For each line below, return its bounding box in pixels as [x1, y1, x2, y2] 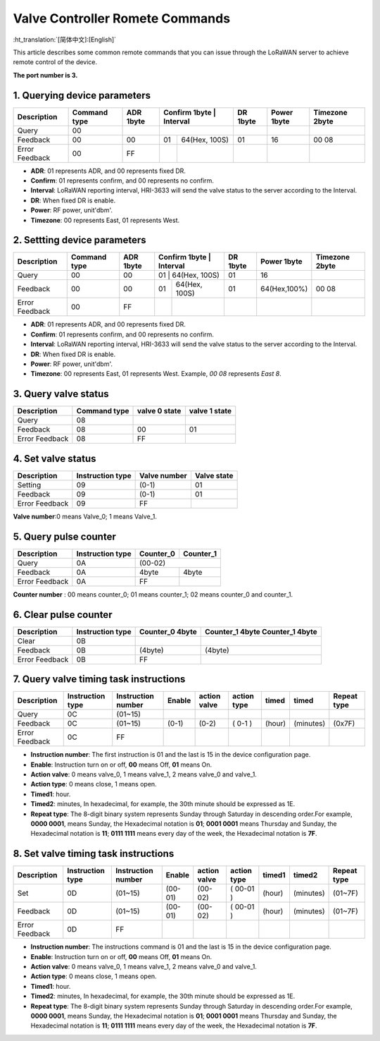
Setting [17, 480, 42, 489]
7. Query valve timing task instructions [13, 674, 186, 686]
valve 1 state [189, 406, 232, 416]
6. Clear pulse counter [13, 609, 113, 621]
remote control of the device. [13, 58, 98, 66]
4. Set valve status [13, 452, 96, 465]
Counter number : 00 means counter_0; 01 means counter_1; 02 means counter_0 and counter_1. [13, 590, 293, 599]
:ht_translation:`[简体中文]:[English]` [13, 35, 116, 44]
